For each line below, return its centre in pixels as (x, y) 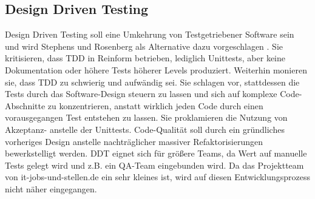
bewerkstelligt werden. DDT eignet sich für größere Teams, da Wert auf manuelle (156, 153)
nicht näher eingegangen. (51, 188)
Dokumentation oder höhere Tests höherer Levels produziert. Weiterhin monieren (156, 69)
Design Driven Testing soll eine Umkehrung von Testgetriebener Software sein (150, 34)
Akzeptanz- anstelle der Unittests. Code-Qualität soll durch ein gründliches (145, 129)
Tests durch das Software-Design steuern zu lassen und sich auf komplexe (141, 94)
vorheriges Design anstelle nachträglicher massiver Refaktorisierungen (134, 141)
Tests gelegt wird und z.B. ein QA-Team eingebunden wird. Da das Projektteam (154, 165)
